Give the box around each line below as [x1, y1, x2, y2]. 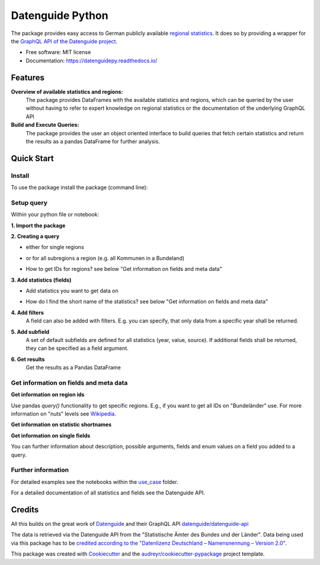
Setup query [11, 199, 47, 207]
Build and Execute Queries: [11, 122, 79, 129]
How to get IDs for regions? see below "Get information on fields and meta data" [25, 266, 222, 273]
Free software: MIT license [25, 49, 91, 56]
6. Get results [11, 356, 45, 363]
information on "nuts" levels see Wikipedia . [11, 410, 117, 417]
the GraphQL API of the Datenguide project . [11, 37, 118, 44]
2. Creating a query [11, 233, 60, 240]
